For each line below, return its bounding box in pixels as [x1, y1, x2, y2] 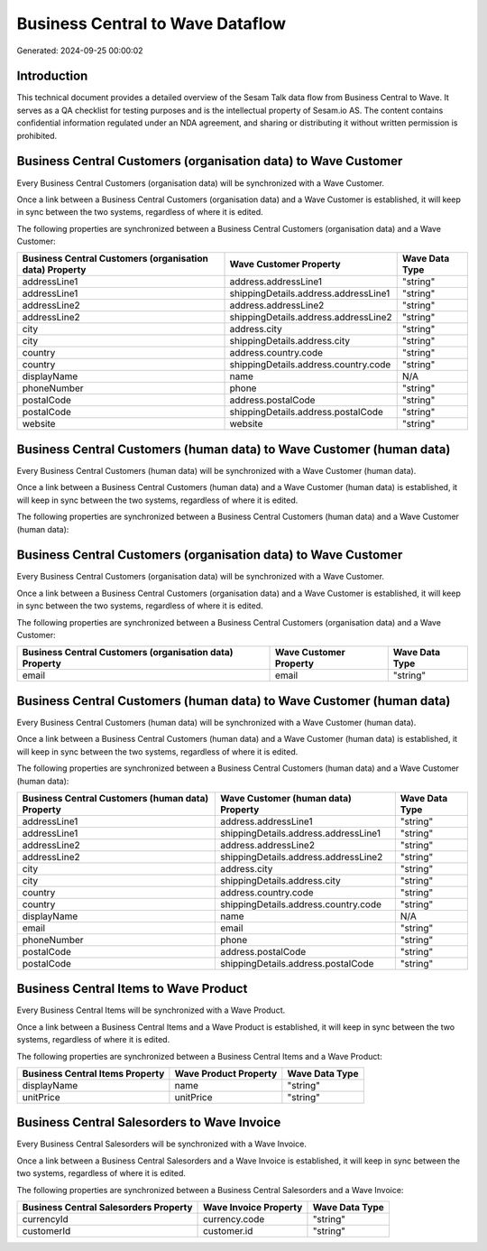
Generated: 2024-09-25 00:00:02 [16, 45, 143, 56]
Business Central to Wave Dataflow [16, 14, 286, 33]
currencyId [22, 1213, 69, 1226]
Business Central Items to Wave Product [16, 981, 248, 996]
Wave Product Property [174, 1067, 278, 1080]
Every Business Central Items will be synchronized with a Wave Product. [16, 1005, 286, 1015]
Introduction [16, 69, 88, 84]
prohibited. [16, 130, 58, 141]
